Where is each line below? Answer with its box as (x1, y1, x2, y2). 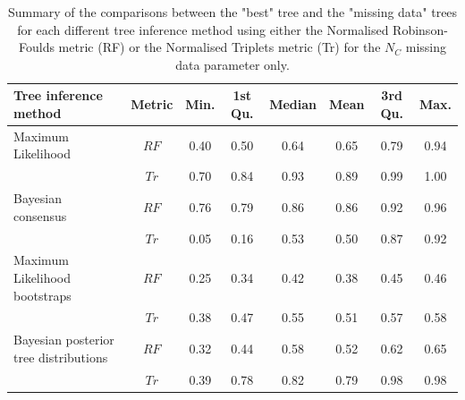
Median (269, 95, 317, 114)
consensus (13, 206, 67, 225)
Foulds (18, 38, 55, 56)
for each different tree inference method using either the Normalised (17, 20, 389, 38)
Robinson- (393, 20, 448, 38)
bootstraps (13, 285, 72, 304)
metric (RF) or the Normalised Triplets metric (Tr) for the (58, 38, 381, 56)
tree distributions (13, 347, 108, 366)
